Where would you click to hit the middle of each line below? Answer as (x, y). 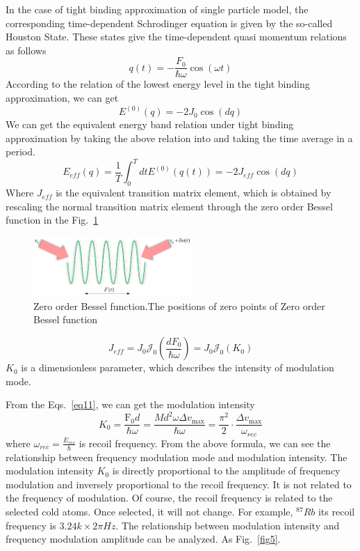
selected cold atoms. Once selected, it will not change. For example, (149, 512)
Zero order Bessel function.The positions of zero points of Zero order (179, 305)
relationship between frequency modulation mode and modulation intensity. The (177, 457)
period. (21, 152)
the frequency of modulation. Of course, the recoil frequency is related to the (169, 498)
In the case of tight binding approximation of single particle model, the (157, 9)
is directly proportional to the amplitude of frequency (226, 471)
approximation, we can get (62, 98)
